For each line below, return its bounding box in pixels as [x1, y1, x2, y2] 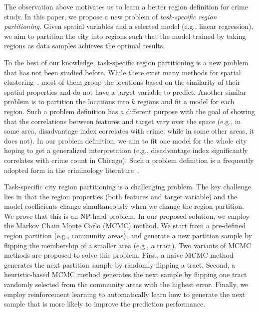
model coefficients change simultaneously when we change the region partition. [4, 201, 244, 211]
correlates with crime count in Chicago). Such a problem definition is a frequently [4, 155, 254, 165]
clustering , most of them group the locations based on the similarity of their [4, 77, 241, 87]
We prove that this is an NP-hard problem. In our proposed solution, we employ [4, 210, 250, 221]
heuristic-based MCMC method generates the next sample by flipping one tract [4, 269, 247, 280]
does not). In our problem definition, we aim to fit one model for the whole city [4, 135, 247, 146]
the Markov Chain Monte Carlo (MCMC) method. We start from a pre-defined [4, 220, 246, 231]
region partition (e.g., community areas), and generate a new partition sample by [4, 230, 252, 241]
